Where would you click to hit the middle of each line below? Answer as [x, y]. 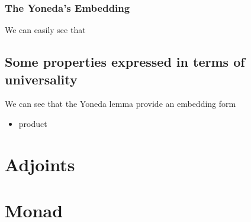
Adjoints [40, 164]
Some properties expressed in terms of [125, 62]
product [33, 123]
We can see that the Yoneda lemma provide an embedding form [120, 104]
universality [41, 79]
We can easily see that [45, 30]
